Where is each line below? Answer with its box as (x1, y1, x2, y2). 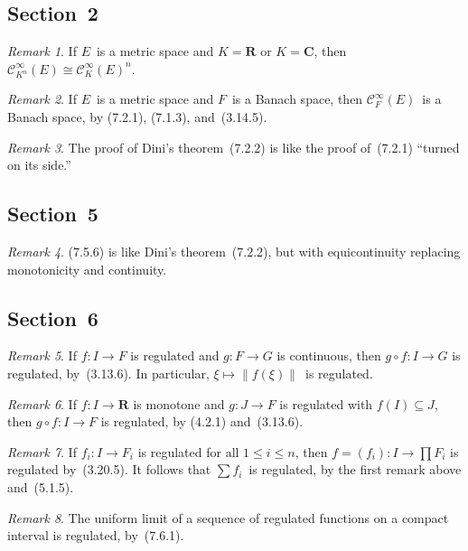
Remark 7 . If (7, 442, 77, 461)
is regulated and (130, 346, 220, 365)
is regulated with (279, 394, 373, 413)
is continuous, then (276, 346, 381, 365)
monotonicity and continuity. (7, 259, 167, 278)
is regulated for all (137, 442, 239, 461)
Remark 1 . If (7, 42, 77, 61)
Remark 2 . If (7, 89, 77, 108)
